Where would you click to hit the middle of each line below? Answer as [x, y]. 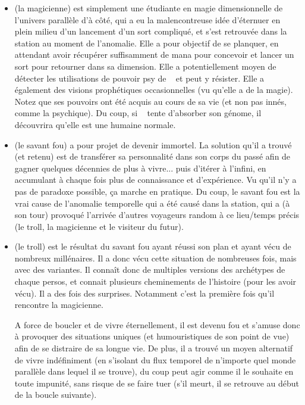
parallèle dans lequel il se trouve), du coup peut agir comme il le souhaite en [154, 371]
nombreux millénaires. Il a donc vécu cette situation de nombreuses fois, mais [155, 258]
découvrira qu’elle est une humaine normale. [95, 124]
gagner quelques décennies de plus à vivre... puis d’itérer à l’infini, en [140, 168]
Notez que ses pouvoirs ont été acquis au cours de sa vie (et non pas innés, [150, 101]
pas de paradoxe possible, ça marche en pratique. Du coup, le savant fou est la [157, 191]
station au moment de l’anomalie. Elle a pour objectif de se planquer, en [147, 43]
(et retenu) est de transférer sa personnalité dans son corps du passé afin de [152, 156]
